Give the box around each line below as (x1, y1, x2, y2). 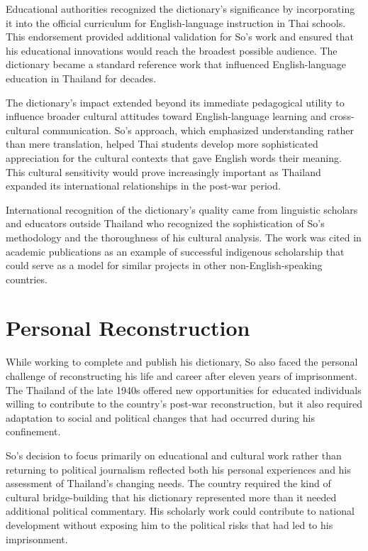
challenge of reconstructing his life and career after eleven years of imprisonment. (6, 369, 358, 383)
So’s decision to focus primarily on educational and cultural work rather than (6, 447, 342, 462)
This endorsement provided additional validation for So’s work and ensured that (6, 29, 354, 44)
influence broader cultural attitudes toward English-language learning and (6, 109, 327, 124)
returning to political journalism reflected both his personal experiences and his (6, 462, 351, 476)
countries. (6, 271, 48, 286)
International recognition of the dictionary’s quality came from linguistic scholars (6, 202, 358, 217)
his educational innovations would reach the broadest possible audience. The (6, 43, 338, 58)
